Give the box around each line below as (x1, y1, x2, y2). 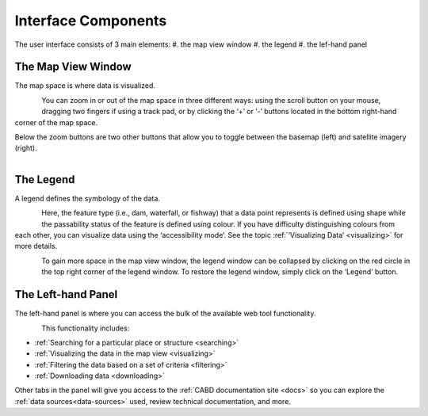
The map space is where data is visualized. (14, 81, 156, 90)
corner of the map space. (14, 117, 98, 127)
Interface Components (14, 12, 167, 29)
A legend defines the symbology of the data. (14, 193, 160, 203)
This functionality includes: (41, 323, 130, 333)
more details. (14, 242, 58, 251)
